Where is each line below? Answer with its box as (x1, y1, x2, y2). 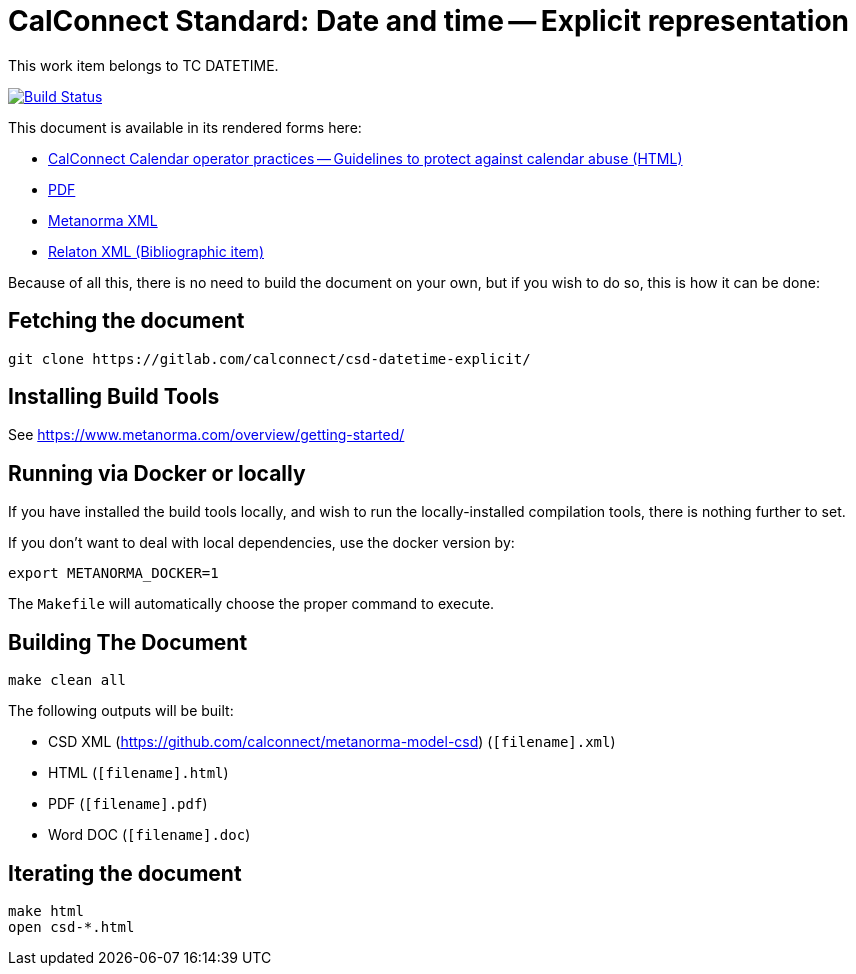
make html (8, 902, 84, 919)
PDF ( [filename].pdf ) (48, 795, 208, 813)
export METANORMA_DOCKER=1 (8, 565, 219, 582)
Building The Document (8, 629, 248, 655)
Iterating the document (8, 860, 242, 886)
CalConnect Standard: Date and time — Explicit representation (8, 4, 849, 38)
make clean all (8, 672, 127, 689)
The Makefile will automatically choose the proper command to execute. (8, 595, 495, 613)
